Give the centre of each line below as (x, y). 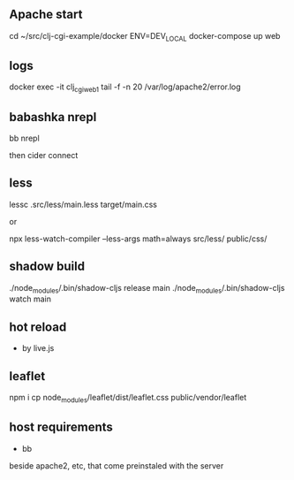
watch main (30, 299)
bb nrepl (24, 138)
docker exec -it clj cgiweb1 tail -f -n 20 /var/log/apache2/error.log (125, 88)
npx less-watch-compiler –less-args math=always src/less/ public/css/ (138, 239)
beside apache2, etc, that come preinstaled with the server (117, 465)
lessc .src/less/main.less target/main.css (83, 204)
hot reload (38, 327)
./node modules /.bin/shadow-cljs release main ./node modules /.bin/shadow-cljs (147, 289)
